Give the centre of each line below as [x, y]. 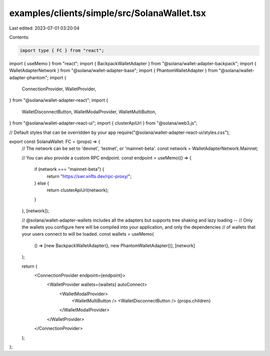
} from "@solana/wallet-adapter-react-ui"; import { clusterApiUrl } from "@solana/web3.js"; [103, 123]
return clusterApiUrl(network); [78, 190]
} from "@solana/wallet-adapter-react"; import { [59, 100]
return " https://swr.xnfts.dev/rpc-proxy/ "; [89, 176]
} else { [42, 183]
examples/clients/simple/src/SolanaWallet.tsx [108, 13]
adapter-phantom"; [29, 77]
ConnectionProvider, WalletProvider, [59, 89]
